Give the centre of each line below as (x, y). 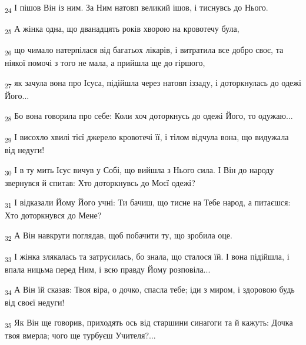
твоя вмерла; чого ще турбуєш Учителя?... (80, 335)
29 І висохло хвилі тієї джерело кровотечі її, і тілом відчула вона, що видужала (147, 137)
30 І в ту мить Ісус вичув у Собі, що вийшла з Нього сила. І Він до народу (139, 170)
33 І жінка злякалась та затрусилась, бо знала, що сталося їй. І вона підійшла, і (147, 257)
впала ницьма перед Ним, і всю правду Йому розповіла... (108, 269)
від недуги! (25, 149)
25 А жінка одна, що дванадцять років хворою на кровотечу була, (122, 29)
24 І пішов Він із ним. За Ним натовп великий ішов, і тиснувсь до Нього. (137, 8)
